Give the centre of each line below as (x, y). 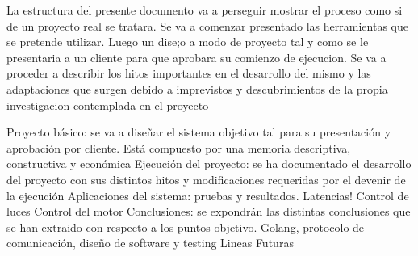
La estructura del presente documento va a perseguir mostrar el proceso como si (205, 10)
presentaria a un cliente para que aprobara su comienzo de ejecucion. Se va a (196, 57)
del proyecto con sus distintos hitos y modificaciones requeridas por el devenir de (206, 179)
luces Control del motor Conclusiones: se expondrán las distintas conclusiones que (209, 211)
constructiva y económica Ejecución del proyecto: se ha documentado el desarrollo (209, 164)
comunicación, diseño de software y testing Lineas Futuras (150, 243)
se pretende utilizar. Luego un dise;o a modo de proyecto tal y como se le (188, 42)
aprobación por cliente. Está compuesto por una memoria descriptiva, (179, 147)
